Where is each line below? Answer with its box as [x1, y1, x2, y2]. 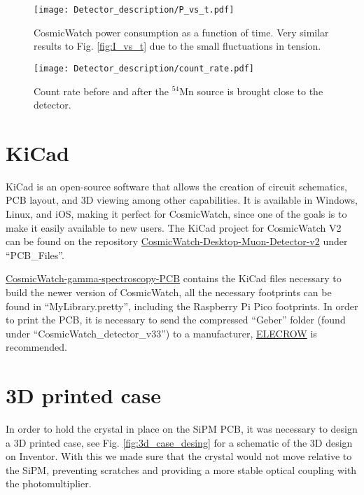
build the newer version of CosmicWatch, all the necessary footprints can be [6, 284, 332, 299]
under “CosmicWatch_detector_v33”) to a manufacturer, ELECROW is [6, 326, 317, 340]
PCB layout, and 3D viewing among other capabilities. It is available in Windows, [6, 193, 358, 207]
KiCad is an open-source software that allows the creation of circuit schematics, [6, 179, 347, 193]
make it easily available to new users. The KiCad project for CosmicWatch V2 [6, 220, 342, 235]
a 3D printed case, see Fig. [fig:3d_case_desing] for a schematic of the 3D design [6, 435, 353, 449]
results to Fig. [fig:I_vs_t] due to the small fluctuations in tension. [34, 39, 321, 53]
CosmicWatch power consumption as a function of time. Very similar [34, 25, 329, 39]
